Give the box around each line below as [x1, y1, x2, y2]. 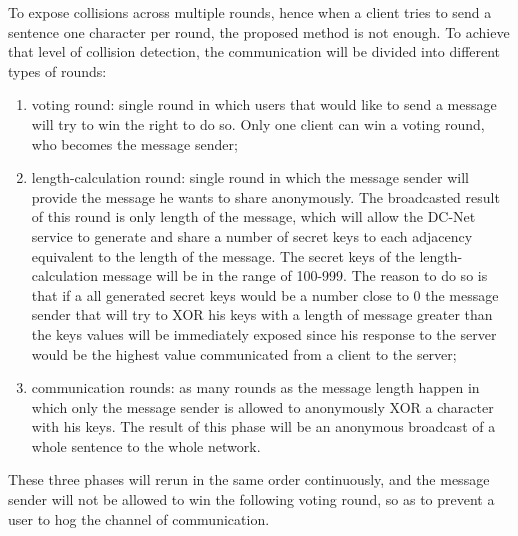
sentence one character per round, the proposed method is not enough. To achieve [8, 21, 510, 42]
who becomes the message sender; [31, 133, 238, 154]
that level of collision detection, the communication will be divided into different [8, 41, 501, 62]
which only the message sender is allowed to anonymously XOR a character [31, 396, 494, 417]
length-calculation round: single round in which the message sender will [31, 167, 469, 188]
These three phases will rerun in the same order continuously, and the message [8, 469, 490, 490]
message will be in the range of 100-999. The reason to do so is [102, 265, 488, 286]
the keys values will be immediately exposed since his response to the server [31, 323, 497, 344]
